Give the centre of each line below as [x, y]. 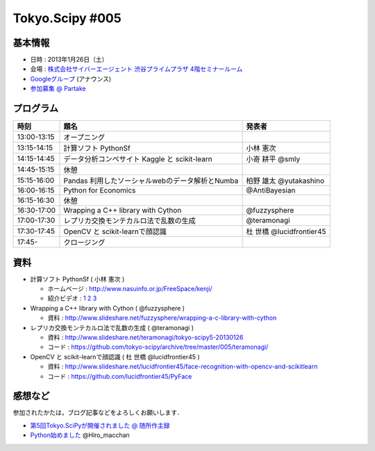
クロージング [84, 243]
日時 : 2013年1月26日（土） [69, 60]
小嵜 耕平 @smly [273, 159]
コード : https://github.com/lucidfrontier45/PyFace [120, 376]
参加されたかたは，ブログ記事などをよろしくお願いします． [98, 413]
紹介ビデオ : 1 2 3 [72, 298]
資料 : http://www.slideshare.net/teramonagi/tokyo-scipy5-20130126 [145, 337]
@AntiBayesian [271, 190]
